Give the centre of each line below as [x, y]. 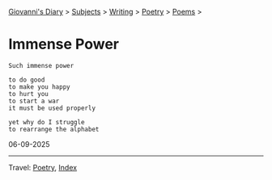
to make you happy [39, 87]
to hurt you [28, 94]
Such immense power [41, 65]
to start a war [34, 101]
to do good [27, 80]
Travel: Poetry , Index [43, 167]
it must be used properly [52, 108]
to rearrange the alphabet [54, 129]
